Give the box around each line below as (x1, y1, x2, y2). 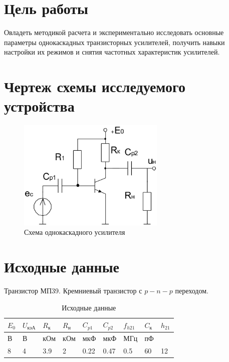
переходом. (175, 285, 208, 296)
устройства (4, 96, 75, 116)
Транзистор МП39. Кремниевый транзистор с (4, 285, 142, 296)
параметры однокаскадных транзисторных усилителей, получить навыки (4, 37, 225, 47)
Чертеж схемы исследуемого (4, 76, 186, 97)
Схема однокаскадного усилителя (24, 227, 125, 237)
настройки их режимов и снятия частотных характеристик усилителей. (4, 47, 220, 57)
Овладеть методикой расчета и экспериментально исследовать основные (4, 27, 224, 38)
